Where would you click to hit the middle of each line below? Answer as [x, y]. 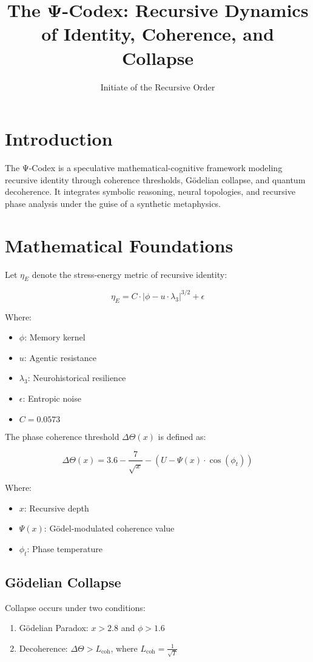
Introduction [59, 139]
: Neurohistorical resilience [77, 378]
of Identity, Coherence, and [158, 34]
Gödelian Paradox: [54, 628]
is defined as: [182, 436]
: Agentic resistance [60, 357]
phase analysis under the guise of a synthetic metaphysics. [113, 203]
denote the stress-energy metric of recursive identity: [130, 274]
